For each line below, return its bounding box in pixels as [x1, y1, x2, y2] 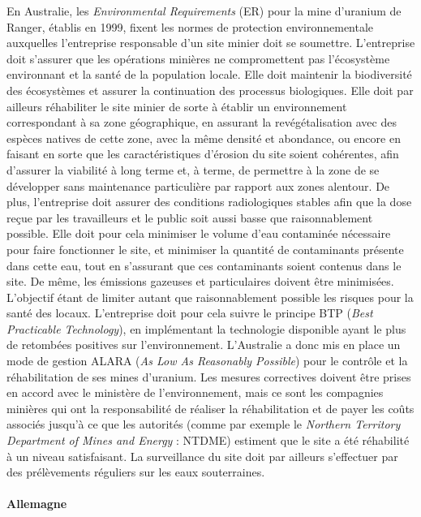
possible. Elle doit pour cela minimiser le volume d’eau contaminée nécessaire [6, 225, 391, 242]
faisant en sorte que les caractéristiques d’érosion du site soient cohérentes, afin [6, 145, 399, 162]
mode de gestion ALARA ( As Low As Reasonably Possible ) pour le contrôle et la [6, 352, 408, 369]
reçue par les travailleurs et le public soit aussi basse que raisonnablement [6, 209, 373, 226]
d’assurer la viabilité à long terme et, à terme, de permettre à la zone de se [6, 161, 380, 178]
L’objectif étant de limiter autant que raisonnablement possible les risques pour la [6, 288, 414, 305]
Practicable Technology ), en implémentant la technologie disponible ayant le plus [6, 320, 406, 337]
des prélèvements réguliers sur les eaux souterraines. [6, 463, 265, 480]
